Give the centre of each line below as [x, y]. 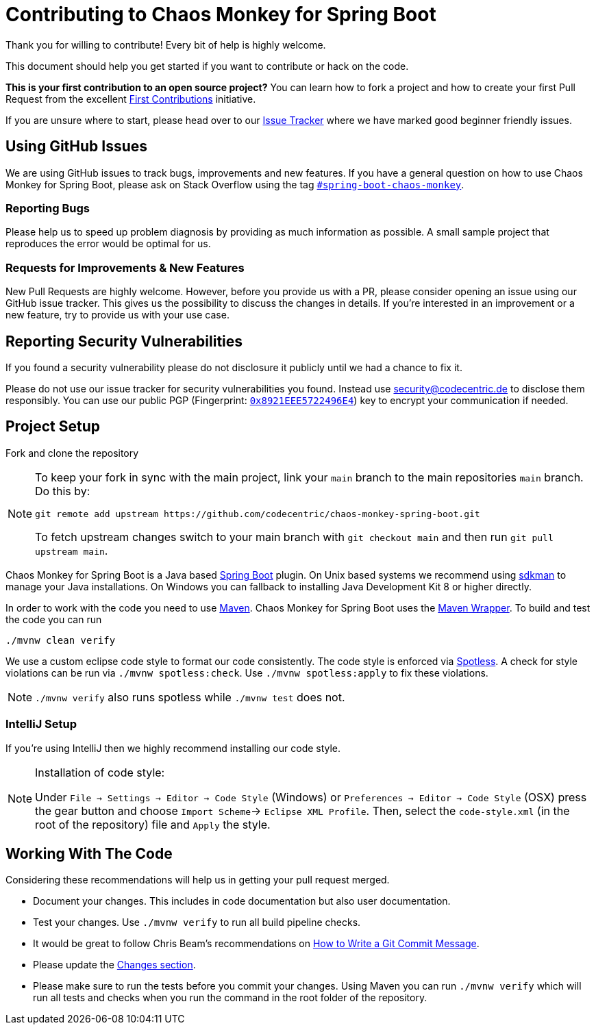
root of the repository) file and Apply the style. [153, 824]
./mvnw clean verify [61, 640]
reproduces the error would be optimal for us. [108, 244]
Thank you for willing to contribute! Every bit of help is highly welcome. [166, 45]
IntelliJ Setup [41, 724]
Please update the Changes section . [114, 965]
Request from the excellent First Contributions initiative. [131, 99]
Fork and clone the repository [72, 453]
